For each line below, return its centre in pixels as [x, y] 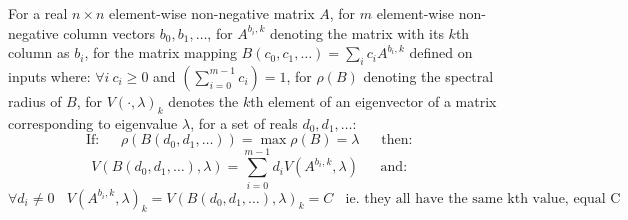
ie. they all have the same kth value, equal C [483, 198]
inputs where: [49, 75]
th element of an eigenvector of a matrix [373, 100]
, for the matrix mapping [160, 52]
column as [39, 52]
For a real [38, 13]
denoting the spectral [428, 75]
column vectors [109, 32]
